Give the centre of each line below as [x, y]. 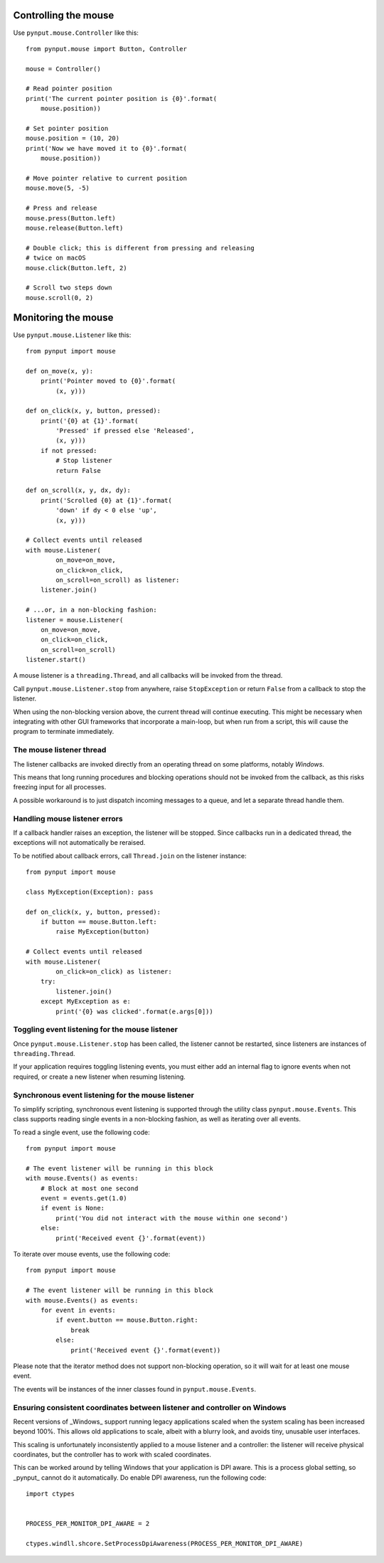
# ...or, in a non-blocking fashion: [92, 610]
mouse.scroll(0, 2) [60, 298]
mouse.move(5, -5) [58, 188]
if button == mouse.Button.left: [99, 922]
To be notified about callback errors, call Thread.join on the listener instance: [130, 855]
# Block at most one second [89, 1188]
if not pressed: [69, 450]
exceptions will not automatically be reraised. [79, 843]
